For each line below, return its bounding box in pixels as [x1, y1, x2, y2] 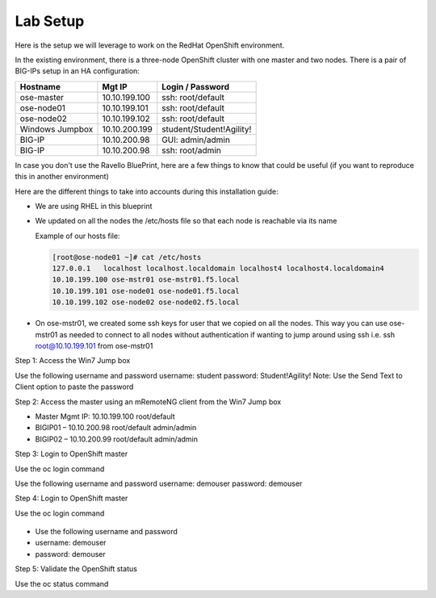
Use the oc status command [15, 579, 109, 588]
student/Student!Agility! [161, 123, 252, 135]
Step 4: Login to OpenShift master [15, 493, 128, 504]
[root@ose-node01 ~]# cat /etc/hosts [52, 253, 202, 261]
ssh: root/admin [161, 144, 221, 156]
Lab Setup [15, 12, 85, 30]
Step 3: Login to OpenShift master [15, 449, 128, 459]
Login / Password [161, 81, 230, 92]
